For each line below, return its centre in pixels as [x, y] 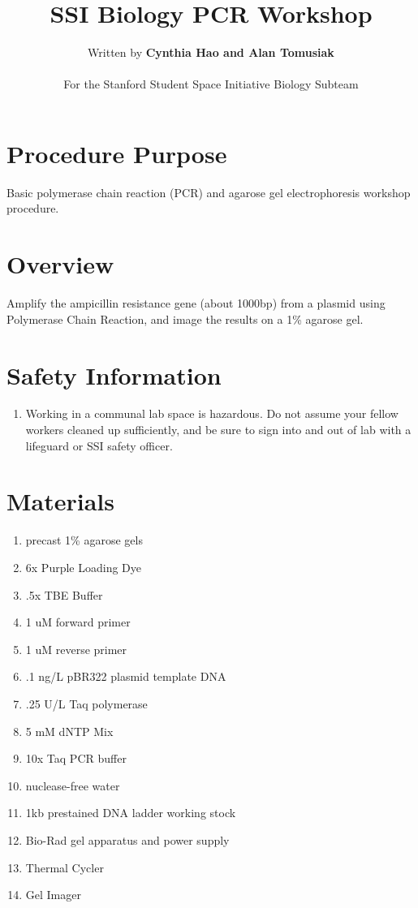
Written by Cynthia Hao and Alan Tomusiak [211, 52]
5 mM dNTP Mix [69, 731]
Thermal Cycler [65, 867]
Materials [61, 501]
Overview [60, 264]
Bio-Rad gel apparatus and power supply [127, 839]
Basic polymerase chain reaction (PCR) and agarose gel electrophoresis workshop [209, 192]
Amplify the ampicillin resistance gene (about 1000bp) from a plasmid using [196, 303]
